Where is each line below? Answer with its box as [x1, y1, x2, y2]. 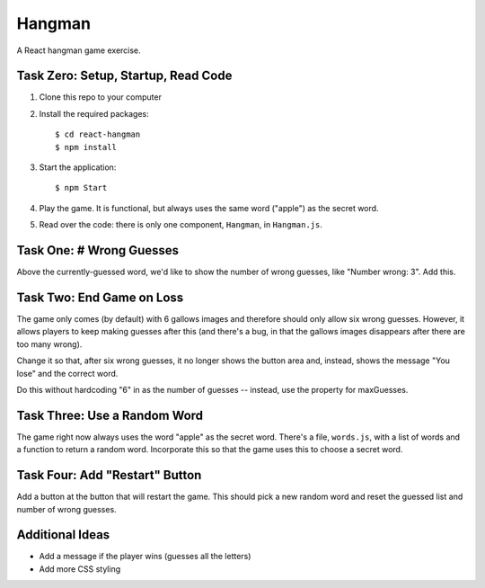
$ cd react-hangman [55, 129, 141, 139]
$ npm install [55, 142, 117, 152]
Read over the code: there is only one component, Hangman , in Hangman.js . [39, 219, 323, 230]
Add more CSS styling [39, 563, 121, 575]
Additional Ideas [16, 527, 110, 543]
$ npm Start [55, 183, 108, 193]
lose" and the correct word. [16, 368, 119, 379]
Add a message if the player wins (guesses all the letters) [39, 551, 251, 562]
